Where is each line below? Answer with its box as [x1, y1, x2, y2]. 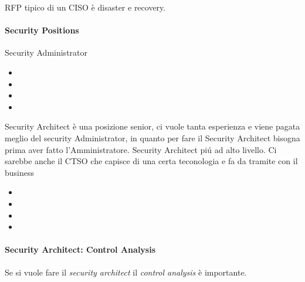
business [5, 166, 35, 178]
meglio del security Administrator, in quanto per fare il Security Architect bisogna [5, 131, 300, 144]
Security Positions [5, 24, 79, 36]
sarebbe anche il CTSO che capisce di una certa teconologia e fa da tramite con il [5, 155, 298, 167]
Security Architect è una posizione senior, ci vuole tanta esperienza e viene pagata [5, 120, 300, 132]
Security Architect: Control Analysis [5, 243, 156, 256]
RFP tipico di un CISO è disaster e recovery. [5, 1, 166, 13]
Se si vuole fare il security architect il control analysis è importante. [5, 266, 247, 278]
